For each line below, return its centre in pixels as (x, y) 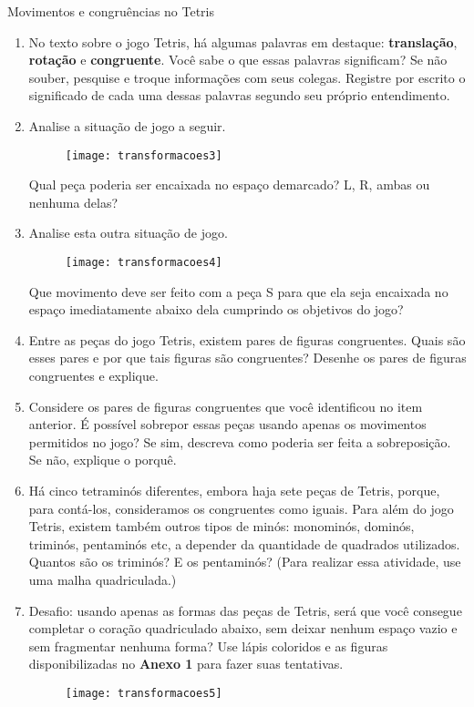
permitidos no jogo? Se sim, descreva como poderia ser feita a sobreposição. (240, 441)
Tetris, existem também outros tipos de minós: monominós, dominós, (222, 526)
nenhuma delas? (73, 202)
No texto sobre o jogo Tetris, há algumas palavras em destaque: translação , (243, 41)
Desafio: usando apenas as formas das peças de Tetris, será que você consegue (245, 610)
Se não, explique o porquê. (103, 460)
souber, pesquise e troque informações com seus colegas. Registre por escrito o (247, 77)
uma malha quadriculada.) (103, 579)
